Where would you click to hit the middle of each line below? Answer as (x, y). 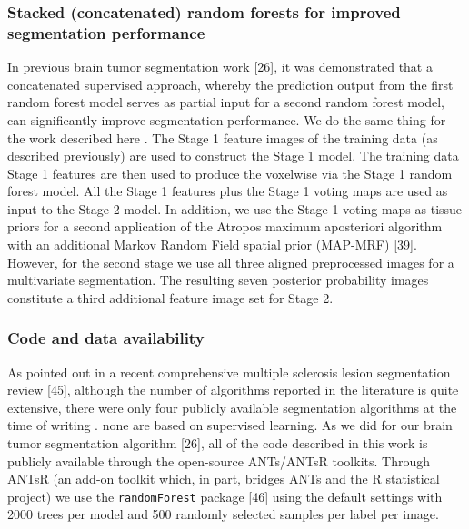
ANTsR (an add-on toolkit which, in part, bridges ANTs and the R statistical (224, 479)
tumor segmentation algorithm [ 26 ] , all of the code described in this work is (218, 443)
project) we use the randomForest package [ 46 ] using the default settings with (225, 496)
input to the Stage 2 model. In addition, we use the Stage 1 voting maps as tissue (235, 208)
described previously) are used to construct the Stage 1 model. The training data (233, 156)
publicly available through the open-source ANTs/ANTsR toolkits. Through (219, 460)
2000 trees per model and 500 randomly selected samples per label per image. (223, 514)
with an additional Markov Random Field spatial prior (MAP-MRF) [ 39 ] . (212, 245)
